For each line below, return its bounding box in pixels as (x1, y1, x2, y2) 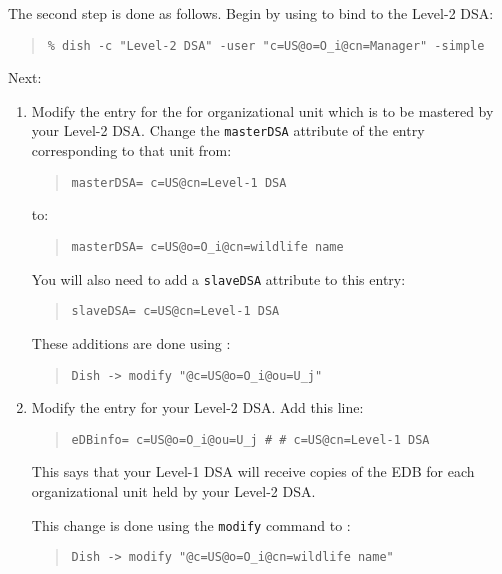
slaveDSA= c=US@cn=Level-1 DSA (71, 304, 280, 319)
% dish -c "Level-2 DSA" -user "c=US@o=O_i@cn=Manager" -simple (47, 38, 485, 53)
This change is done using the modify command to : (31, 514, 351, 535)
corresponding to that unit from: (31, 140, 232, 161)
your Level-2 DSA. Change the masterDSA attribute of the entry (31, 120, 425, 141)
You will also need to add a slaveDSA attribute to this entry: (31, 268, 406, 289)
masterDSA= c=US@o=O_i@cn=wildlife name (71, 239, 344, 254)
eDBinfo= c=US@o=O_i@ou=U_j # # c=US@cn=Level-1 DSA (71, 432, 430, 447)
